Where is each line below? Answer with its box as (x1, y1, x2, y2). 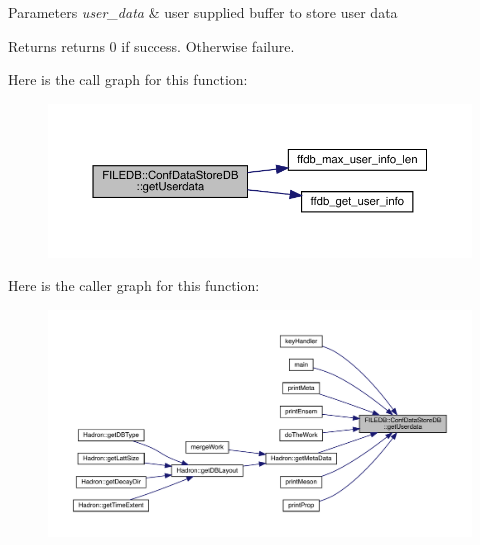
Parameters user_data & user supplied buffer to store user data (8, 2, 398, 22)
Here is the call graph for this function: (8, 69, 248, 90)
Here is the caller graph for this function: (8, 275, 260, 296)
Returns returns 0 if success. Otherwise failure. (8, 35, 295, 56)
